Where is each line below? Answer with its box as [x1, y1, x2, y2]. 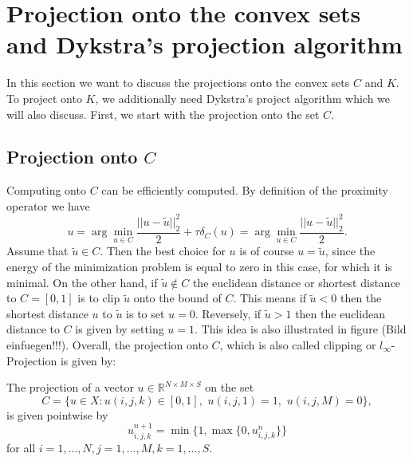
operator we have [6, 197, 90, 214]
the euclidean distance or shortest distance [192, 274, 401, 290]
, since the [324, 242, 376, 259]
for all [6, 439, 36, 455]
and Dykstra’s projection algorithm [6, 28, 403, 61]
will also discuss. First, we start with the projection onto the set [6, 105, 320, 122]
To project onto [6, 89, 82, 106]
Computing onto [6, 182, 86, 199]
